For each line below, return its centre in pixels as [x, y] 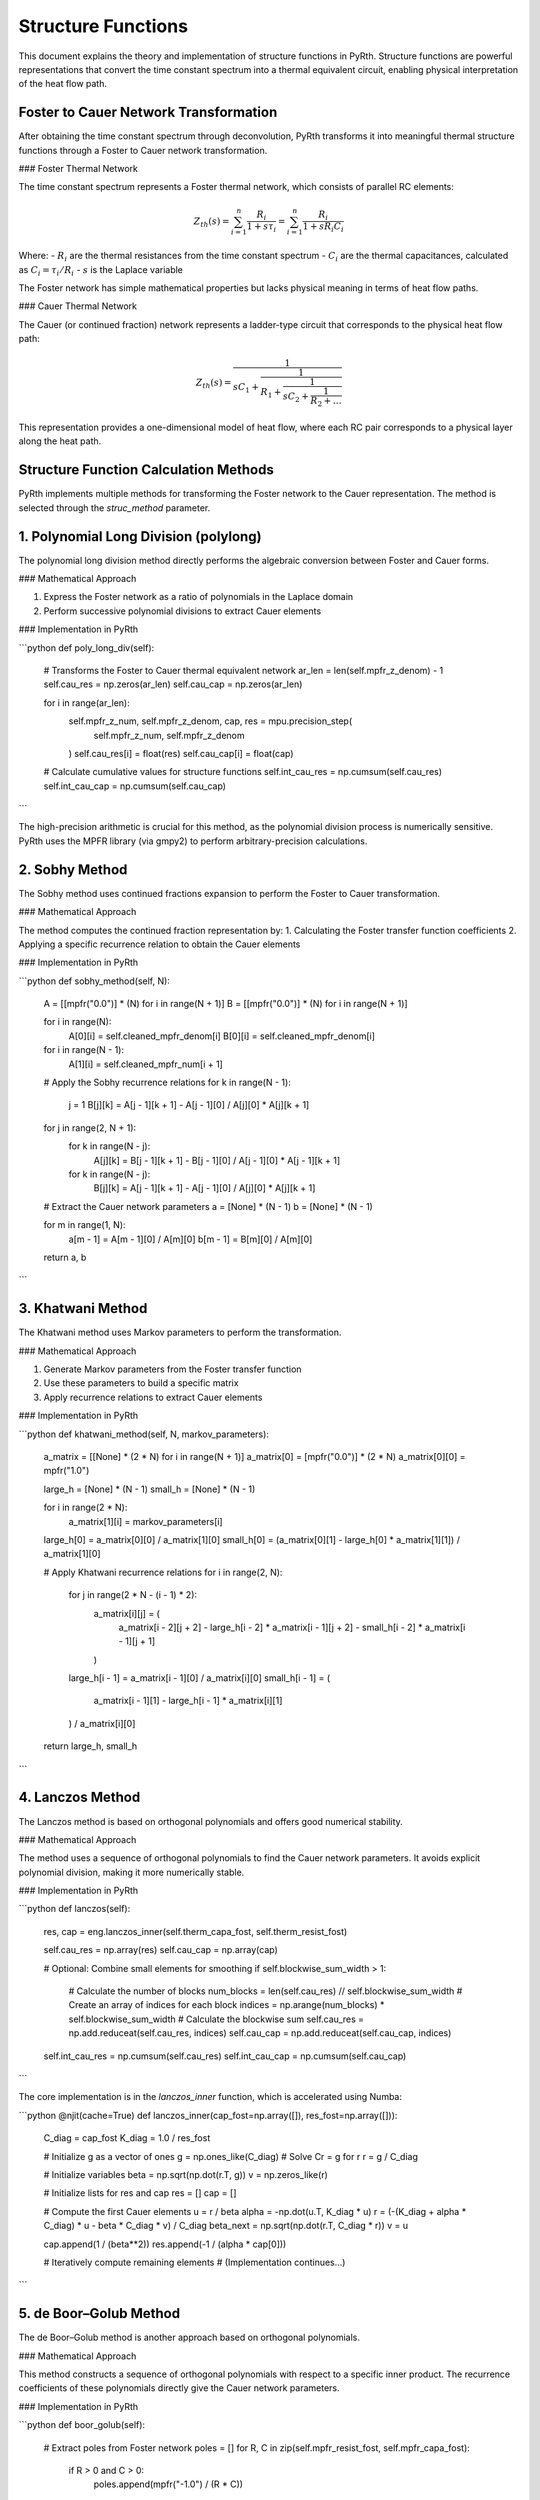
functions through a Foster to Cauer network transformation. [143, 150]
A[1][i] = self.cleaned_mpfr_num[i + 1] [146, 1064]
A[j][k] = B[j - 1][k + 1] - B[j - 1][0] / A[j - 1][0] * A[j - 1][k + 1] [217, 1160]
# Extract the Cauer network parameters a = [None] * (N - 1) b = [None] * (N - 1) [208, 1206]
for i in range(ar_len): [86, 702]
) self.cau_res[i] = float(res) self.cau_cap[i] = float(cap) [181, 753]
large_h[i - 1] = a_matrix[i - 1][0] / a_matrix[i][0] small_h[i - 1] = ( [199, 1678]
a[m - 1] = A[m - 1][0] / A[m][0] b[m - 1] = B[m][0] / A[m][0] [190, 1239]
